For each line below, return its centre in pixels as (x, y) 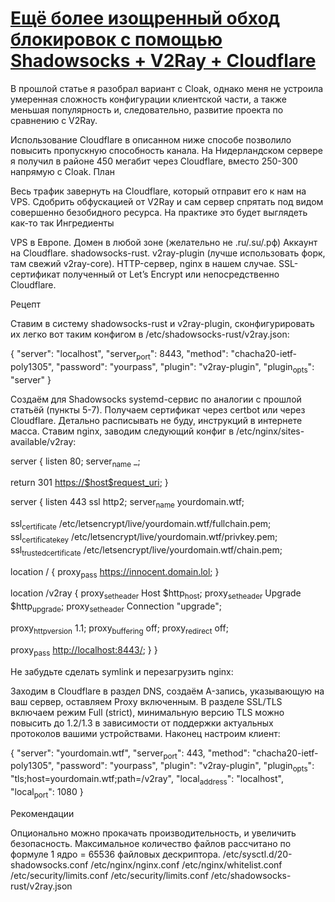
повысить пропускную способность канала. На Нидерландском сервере (167, 150)
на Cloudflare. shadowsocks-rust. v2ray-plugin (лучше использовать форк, (168, 253)
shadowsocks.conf (49, 864)
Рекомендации (42, 813)
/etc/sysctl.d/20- (257, 854)
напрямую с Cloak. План (62, 171)
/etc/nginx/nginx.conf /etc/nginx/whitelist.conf (186, 864)
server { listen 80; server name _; (75, 462)
